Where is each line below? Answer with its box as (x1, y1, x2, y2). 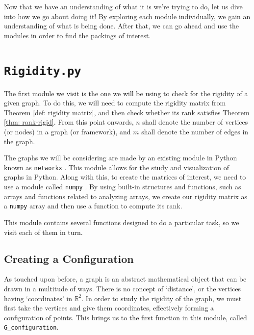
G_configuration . (4, 322, 59, 332)
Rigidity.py (4, 64, 81, 78)
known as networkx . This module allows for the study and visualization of (4, 162, 229, 172)
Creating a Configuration (4, 251, 134, 266)
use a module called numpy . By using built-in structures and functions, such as (4, 181, 241, 192)
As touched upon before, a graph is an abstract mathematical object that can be (4, 274, 247, 284)
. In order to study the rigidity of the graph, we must (81, 293, 242, 303)
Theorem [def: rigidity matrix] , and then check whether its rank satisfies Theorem (4, 107, 250, 117)
